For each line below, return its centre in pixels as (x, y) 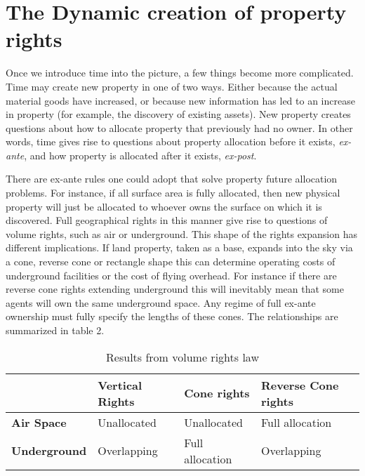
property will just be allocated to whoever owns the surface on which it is (164, 206)
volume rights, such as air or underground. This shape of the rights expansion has (181, 233)
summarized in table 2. (55, 330)
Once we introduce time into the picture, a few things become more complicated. (180, 73)
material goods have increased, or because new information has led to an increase (180, 100)
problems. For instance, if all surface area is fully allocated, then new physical (173, 193)
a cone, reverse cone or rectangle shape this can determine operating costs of (171, 262)
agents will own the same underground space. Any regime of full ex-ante (161, 302)
